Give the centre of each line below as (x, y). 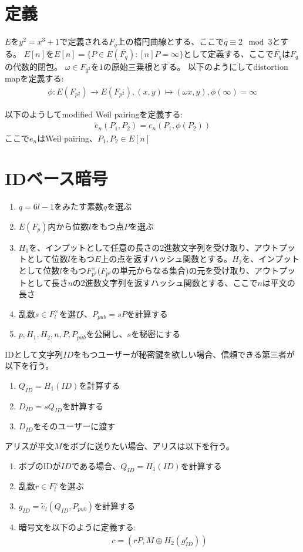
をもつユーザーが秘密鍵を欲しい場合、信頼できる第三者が (184, 354)
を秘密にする (156, 334)
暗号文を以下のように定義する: (77, 527)
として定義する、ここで (228, 53)
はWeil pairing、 (67, 138)
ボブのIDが (40, 465)
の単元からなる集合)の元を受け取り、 (183, 270)
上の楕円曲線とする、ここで (171, 41)
